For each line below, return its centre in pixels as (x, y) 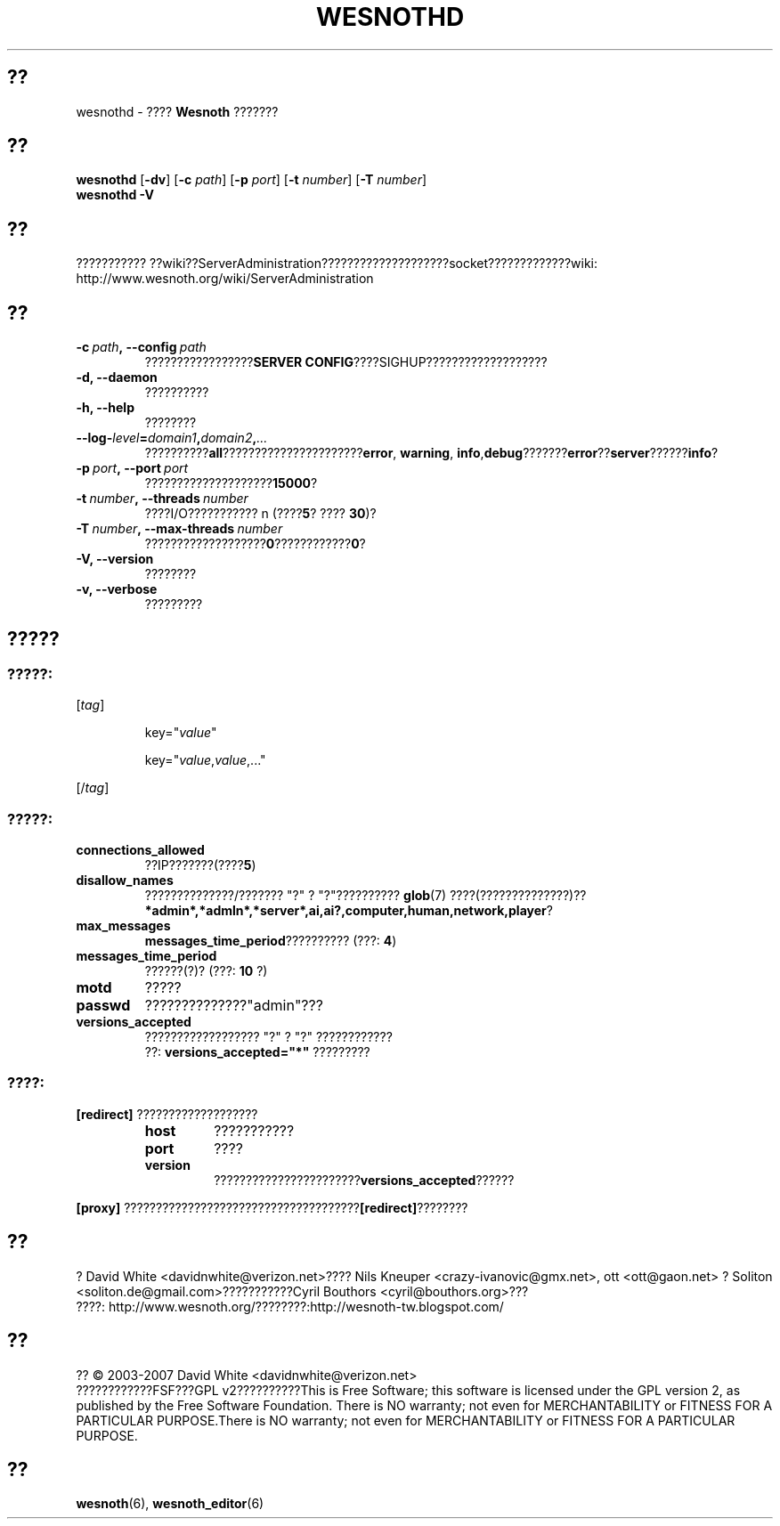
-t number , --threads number (162, 499)
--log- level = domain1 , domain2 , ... (172, 438)
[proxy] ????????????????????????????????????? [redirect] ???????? (272, 1207)
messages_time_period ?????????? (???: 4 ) (271, 941)
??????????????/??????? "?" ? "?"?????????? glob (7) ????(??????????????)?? (366, 896)
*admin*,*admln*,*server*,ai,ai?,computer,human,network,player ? (349, 911)
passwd (103, 1006)
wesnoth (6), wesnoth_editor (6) (170, 1504)
